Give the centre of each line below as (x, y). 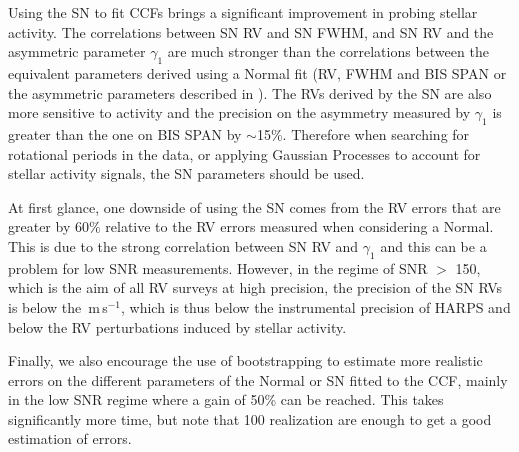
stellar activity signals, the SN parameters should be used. (186, 173)
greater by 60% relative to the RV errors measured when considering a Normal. (251, 226)
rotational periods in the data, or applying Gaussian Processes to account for (244, 153)
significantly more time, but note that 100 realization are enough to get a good (250, 418)
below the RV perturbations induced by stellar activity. (177, 326)
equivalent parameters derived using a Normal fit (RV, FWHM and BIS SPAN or (257, 72)
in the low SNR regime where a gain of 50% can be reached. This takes (226, 399)
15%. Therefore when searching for (363, 133)
